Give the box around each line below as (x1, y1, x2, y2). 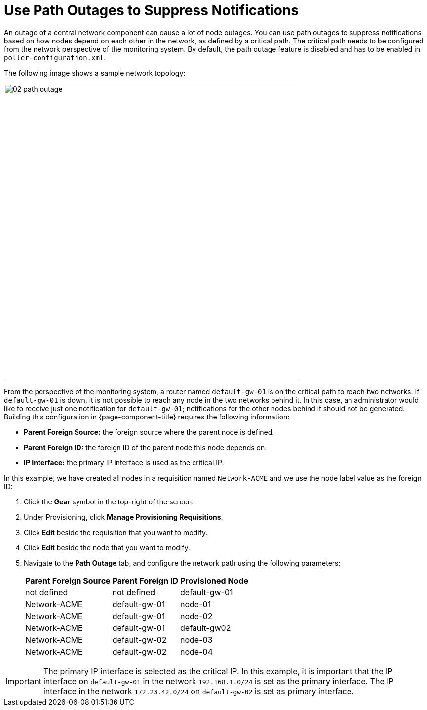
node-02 (180, 611, 213, 621)
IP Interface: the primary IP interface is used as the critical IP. (24, 458, 224, 467)
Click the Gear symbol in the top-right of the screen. (24, 497, 194, 506)
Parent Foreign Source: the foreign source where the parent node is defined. (24, 427, 274, 436)
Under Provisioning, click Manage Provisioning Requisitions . (24, 512, 223, 521)
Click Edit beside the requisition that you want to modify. (24, 528, 208, 537)
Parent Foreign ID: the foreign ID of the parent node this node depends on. (24, 443, 267, 452)
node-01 (180, 599, 211, 609)
